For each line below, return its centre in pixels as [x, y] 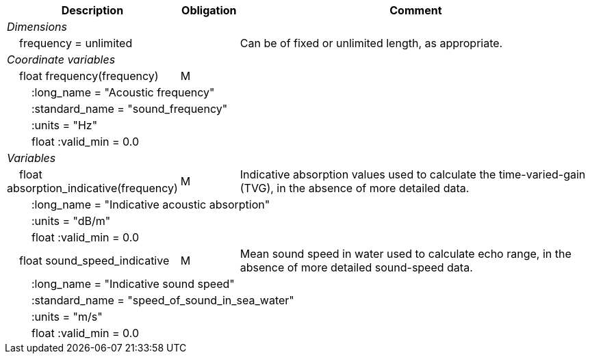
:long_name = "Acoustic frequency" [123, 92]
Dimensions [37, 27]
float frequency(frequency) [89, 76]
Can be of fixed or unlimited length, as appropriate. [371, 43]
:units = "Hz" [65, 125]
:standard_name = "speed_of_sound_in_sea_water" [163, 300]
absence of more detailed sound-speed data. [356, 267]
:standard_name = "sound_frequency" [130, 109]
